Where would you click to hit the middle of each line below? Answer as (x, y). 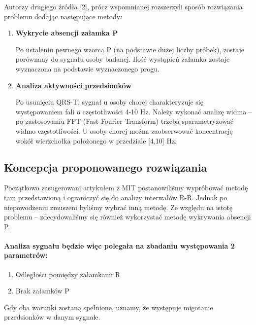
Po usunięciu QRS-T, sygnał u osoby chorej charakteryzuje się (109, 102)
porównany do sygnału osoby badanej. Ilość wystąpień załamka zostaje (123, 59)
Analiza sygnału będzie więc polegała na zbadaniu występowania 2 (119, 245)
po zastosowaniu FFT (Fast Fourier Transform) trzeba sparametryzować (125, 121)
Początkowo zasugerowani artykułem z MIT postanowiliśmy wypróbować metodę (126, 188)
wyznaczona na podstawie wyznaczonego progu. (87, 68)
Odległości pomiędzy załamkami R (68, 274)
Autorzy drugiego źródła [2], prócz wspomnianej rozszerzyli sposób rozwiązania (123, 6)
